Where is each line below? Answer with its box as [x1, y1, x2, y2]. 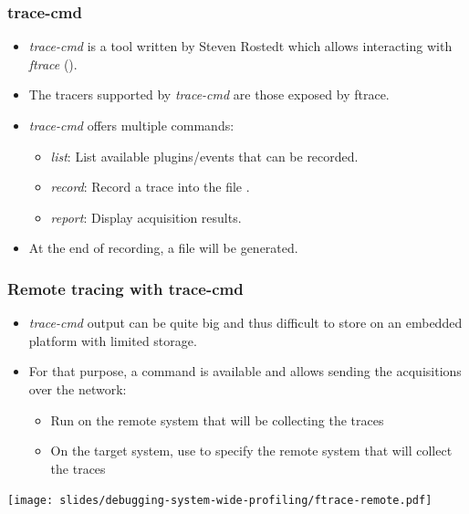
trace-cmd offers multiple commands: [28, 116, 234, 134]
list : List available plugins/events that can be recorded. [50, 146, 359, 165]
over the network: [28, 379, 127, 398]
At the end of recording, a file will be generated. [28, 238, 298, 257]
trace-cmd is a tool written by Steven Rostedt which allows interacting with [28, 37, 453, 56]
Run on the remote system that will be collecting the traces [50, 410, 384, 429]
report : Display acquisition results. [50, 207, 242, 226]
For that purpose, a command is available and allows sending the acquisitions [28, 362, 462, 381]
